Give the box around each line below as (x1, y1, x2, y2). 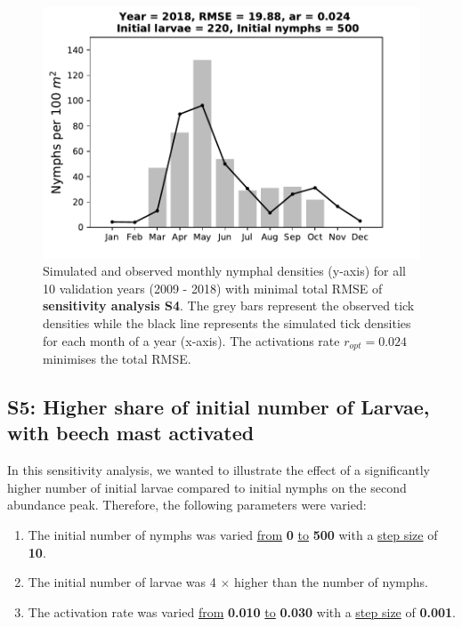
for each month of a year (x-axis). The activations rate (43, 331, 340, 350)
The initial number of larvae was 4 (28, 573, 216, 591)
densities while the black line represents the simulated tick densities (43, 314, 411, 333)
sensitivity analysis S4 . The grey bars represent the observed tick (43, 296, 415, 315)
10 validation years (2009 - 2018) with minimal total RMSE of (43, 278, 383, 297)
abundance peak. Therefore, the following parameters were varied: (7, 495, 367, 514)
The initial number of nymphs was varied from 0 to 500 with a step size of (28, 526, 438, 544)
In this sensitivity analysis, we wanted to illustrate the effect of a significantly (7, 461, 430, 479)
